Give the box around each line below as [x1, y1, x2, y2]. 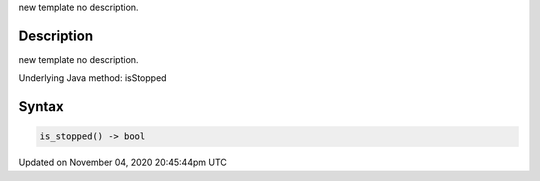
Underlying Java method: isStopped [18, 72, 167, 84]
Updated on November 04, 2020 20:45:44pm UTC [18, 156, 227, 169]
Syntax [18, 98, 64, 115]
